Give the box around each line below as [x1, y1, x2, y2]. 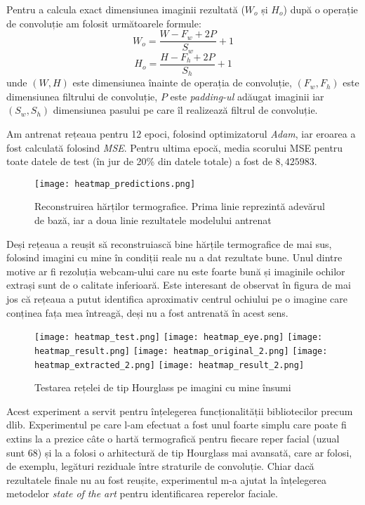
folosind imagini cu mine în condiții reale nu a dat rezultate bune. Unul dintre [6, 250, 343, 265]
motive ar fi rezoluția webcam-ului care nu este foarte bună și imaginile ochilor [6, 263, 345, 278]
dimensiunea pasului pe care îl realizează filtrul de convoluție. [53, 103, 318, 117]
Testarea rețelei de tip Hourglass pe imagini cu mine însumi [34, 380, 291, 395]
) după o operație [283, 2, 358, 16]
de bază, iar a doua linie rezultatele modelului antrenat [34, 213, 272, 228]
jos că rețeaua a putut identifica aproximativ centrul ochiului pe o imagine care [6, 291, 347, 306]
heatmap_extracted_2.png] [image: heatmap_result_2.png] [34, 360, 305, 370]
